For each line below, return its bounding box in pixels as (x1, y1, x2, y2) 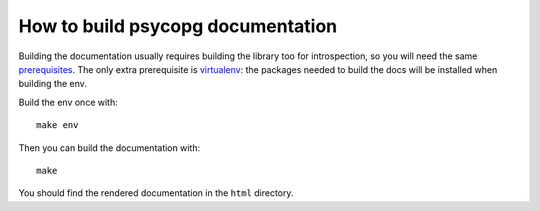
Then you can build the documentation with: (18, 141, 200, 154)
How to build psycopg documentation (18, 15, 338, 37)
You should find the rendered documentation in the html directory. (18, 187, 294, 199)
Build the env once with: (18, 96, 119, 108)
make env (36, 120, 79, 131)
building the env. (18, 78, 87, 90)
